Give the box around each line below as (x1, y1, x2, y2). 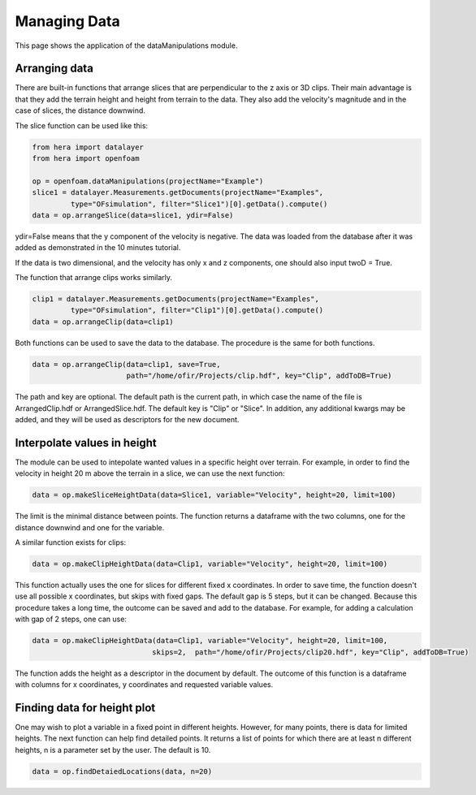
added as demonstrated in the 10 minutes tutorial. (15, 243, 181, 253)
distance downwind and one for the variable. (15, 522, 165, 532)
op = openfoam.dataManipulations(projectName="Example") (32, 176, 264, 186)
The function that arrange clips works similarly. (15, 273, 173, 283)
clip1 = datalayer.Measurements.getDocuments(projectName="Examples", (32, 295, 320, 304)
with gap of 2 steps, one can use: (15, 614, 128, 624)
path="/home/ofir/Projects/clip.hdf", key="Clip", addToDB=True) (126, 371, 392, 381)
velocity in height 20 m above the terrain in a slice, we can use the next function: (15, 469, 285, 478)
